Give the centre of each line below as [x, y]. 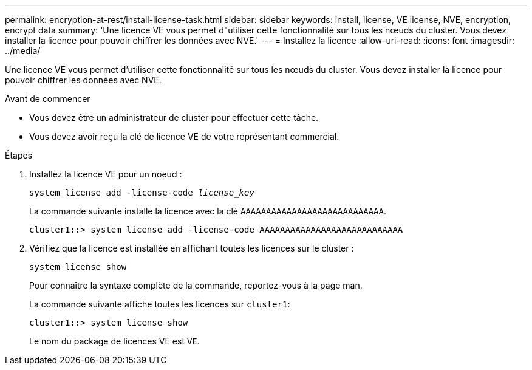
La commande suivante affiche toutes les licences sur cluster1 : [160, 304]
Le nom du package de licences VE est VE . [114, 341]
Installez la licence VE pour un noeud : [106, 174]
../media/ [23, 51]
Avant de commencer [48, 99]
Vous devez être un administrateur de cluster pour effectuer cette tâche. [174, 118]
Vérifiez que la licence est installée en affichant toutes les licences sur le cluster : [192, 248]
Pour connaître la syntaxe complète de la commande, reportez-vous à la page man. [196, 285]
